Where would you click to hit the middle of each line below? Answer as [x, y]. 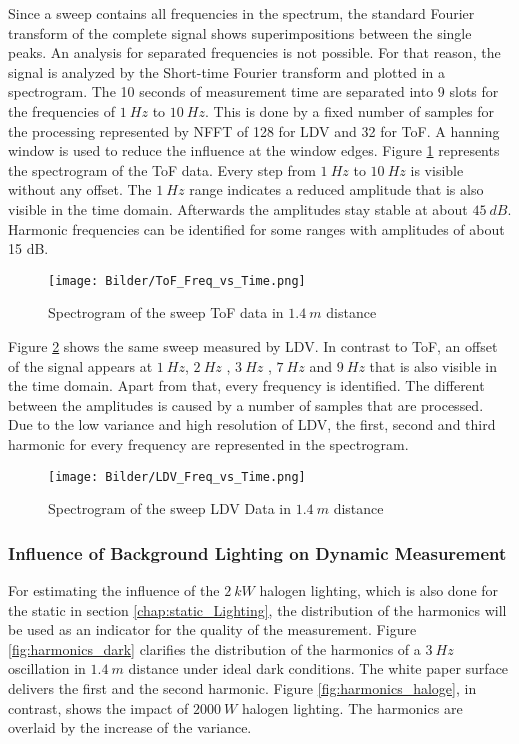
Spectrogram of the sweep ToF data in [166, 312]
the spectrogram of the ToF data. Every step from [162, 169]
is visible [437, 169]
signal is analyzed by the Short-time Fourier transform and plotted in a [226, 71]
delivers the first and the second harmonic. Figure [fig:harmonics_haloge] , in [242, 687]
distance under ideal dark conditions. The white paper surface [318, 668]
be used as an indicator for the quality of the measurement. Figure [212, 629]
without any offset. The [80, 189]
